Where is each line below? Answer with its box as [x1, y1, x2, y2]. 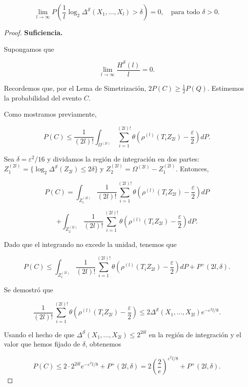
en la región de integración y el [149, 329, 242, 339]
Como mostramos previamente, [4, 109, 97, 119]
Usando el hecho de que [4, 329, 75, 339]
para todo [171, 9, 200, 16]
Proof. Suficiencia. [4, 27, 63, 37]
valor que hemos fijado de [4, 339, 81, 349]
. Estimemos [207, 82, 244, 93]
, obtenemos [85, 339, 122, 349]
